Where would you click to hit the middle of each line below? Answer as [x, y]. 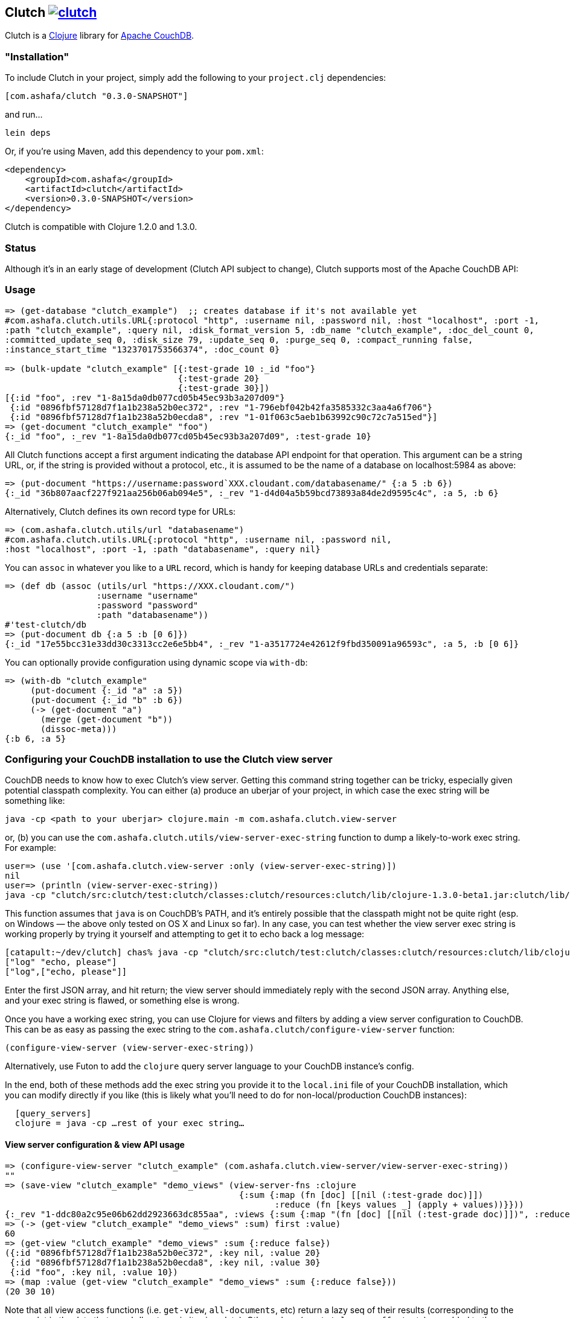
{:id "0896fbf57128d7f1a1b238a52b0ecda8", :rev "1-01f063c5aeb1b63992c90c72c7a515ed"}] [224, 417]
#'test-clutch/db [46, 624]
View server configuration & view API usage [95, 1145]
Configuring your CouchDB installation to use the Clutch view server [169, 759]
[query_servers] [53, 1114]
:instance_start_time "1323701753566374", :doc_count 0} [142, 349]
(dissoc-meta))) [79, 729]
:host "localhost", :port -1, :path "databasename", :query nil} [163, 549]
